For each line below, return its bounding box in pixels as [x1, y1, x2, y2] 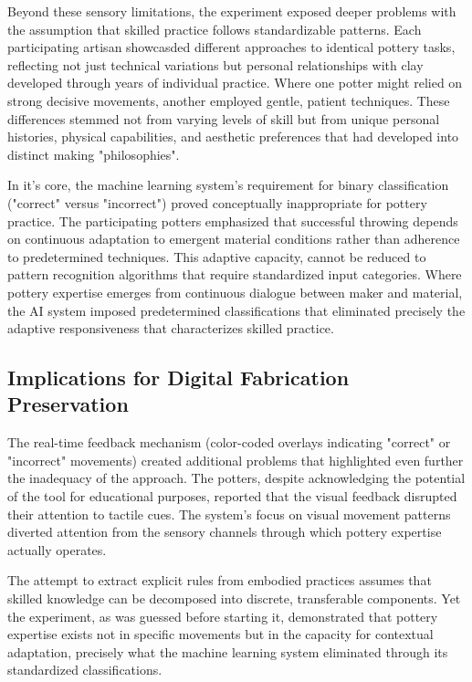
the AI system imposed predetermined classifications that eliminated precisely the [7, 300, 466, 320]
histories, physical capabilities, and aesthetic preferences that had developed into [7, 127, 459, 146]
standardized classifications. [7, 660, 163, 679]
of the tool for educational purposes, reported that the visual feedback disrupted [7, 487, 457, 506]
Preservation [7, 390, 129, 418]
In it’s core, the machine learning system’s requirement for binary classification [7, 175, 449, 194]
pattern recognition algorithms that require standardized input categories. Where [7, 265, 462, 284]
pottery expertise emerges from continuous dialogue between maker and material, [7, 282, 463, 301]
